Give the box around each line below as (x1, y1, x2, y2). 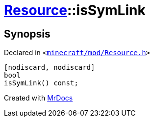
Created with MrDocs (4, 94, 73, 102)
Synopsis (4, 27, 51, 40)
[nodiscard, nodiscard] (4, 63, 95, 72)
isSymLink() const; (4, 79, 78, 87)
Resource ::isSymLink (4, 2, 146, 19)
